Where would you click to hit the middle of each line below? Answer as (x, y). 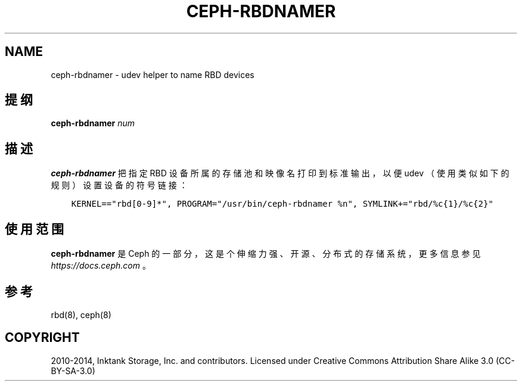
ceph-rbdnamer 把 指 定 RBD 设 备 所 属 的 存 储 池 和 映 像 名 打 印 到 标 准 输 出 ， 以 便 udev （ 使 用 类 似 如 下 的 (280, 173)
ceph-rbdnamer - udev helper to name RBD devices (153, 74)
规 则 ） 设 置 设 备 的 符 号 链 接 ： (119, 185)
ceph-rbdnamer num (93, 123)
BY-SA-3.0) (73, 371)
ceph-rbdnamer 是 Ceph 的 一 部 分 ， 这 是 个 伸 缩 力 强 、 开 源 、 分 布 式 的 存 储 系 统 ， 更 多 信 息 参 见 (266, 254)
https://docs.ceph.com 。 (101, 266)
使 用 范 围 (34, 229)
